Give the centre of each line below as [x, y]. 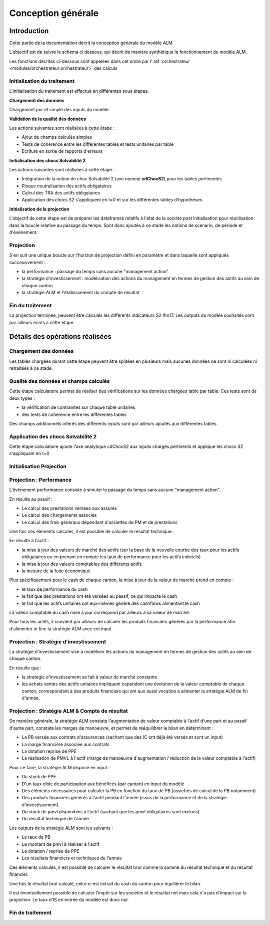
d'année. [31, 698]
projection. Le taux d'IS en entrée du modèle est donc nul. [69, 900]
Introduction [29, 31]
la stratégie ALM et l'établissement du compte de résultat [81, 293]
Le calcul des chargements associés [59, 515]
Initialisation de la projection [39, 209]
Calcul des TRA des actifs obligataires [61, 193]
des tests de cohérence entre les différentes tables [74, 414]
